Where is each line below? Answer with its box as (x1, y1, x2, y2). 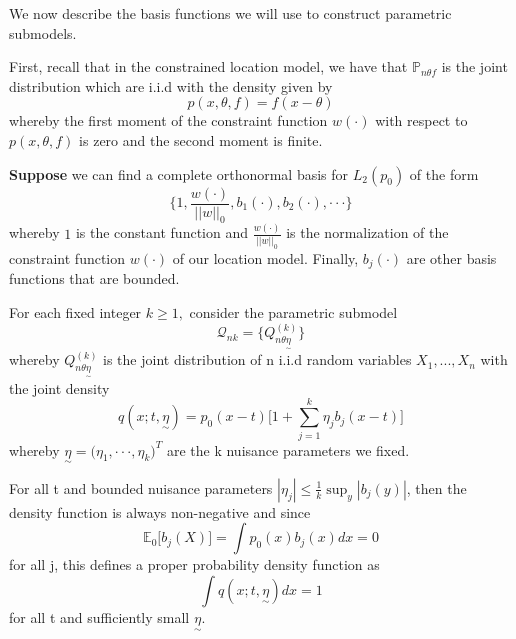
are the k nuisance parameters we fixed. (166, 439, 410, 460)
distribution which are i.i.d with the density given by (9, 75, 333, 96)
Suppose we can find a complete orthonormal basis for (9, 163, 349, 184)
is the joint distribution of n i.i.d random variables (103, 349, 412, 370)
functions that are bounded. (9, 268, 180, 289)
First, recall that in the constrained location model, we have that (9, 56, 408, 77)
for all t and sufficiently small (9, 606, 190, 627)
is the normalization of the (286, 222, 449, 243)
